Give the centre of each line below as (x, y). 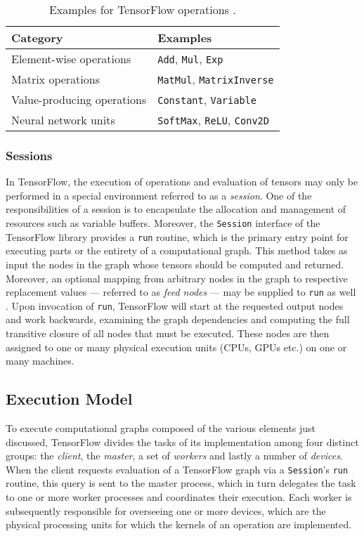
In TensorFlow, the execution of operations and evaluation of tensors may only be (182, 182)
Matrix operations (56, 79)
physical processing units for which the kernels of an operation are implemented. (179, 524)
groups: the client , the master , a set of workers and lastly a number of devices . (174, 456)
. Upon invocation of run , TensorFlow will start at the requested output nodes (175, 305)
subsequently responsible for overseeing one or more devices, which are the (166, 510)
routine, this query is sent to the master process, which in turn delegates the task (181, 483)
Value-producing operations (79, 99)
